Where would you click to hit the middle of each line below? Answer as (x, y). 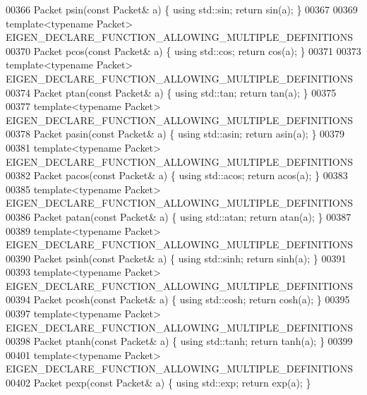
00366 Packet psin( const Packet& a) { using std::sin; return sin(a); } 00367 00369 (182, 9)
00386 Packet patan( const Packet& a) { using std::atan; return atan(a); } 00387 (179, 216)
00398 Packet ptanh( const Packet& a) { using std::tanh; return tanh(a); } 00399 (179, 341)
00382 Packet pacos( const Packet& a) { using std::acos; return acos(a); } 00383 (177, 175)
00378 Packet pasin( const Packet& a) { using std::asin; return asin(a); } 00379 (175, 134)
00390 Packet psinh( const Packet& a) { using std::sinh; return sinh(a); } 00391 (176, 258)
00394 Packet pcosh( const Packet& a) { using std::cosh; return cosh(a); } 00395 (178, 299)
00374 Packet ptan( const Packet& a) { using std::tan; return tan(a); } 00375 (171, 92)
